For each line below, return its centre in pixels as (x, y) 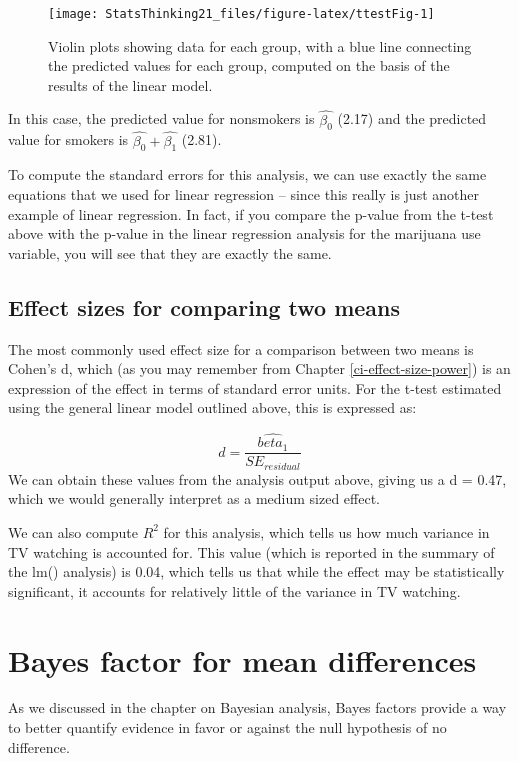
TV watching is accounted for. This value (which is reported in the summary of (251, 551)
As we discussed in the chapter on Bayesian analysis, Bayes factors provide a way (257, 707)
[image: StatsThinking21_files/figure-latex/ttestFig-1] (241, 14)
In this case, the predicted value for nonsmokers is (161, 118)
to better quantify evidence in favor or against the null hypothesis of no (227, 727)
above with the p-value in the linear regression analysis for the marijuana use (244, 233)
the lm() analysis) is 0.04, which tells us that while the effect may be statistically (256, 571)
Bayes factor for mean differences (242, 659)
